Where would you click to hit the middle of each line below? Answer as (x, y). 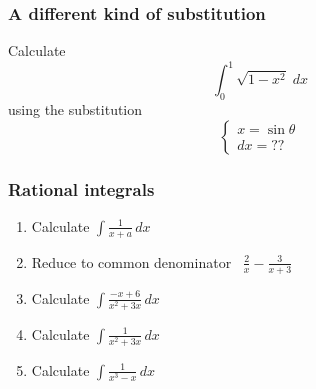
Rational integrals (81, 188)
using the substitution (75, 109)
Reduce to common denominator (131, 261)
